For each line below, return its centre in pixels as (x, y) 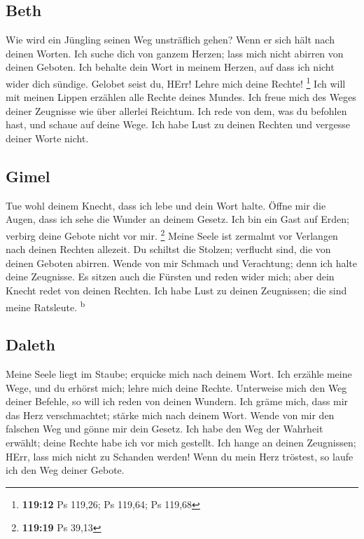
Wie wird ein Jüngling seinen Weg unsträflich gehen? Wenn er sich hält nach (170, 40)
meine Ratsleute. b (45, 306)
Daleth (30, 344)
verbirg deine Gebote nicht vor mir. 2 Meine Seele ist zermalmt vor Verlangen (172, 234)
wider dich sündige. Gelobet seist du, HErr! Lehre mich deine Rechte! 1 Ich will (176, 82)
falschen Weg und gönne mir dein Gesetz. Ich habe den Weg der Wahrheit (164, 429)
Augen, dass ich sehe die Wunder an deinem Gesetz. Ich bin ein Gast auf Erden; (177, 219)
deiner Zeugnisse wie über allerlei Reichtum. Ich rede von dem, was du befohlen (176, 110)
